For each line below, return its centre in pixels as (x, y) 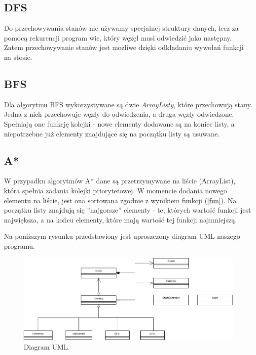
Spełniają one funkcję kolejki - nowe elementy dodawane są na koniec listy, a (119, 123)
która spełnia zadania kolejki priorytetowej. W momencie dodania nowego (116, 190)
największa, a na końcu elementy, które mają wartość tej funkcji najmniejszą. (121, 219)
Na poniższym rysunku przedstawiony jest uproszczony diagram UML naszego (122, 236)
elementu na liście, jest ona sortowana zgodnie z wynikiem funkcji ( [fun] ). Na (120, 200)
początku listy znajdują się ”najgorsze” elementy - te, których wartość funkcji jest (128, 210)
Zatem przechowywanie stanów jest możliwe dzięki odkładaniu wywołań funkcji (124, 47)
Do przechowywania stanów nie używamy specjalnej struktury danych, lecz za (121, 28)
